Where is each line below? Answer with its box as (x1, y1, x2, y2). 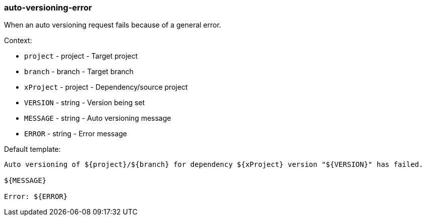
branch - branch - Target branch (24, 67, 134, 76)
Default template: (4, 145, 61, 154)
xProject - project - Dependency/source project (24, 83, 188, 92)
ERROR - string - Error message (24, 129, 127, 138)
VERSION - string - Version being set (24, 98, 145, 107)
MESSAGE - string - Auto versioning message (24, 114, 171, 123)
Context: (4, 36, 32, 45)
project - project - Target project (24, 52, 138, 61)
